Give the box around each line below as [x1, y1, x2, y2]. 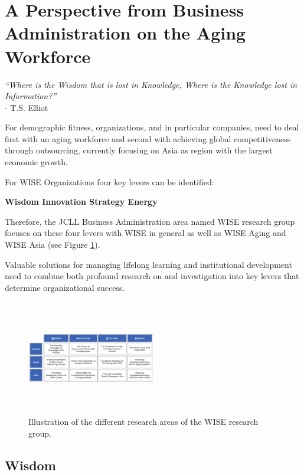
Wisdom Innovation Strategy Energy [5, 195, 158, 208]
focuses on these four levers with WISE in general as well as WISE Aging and [5, 227, 286, 239]
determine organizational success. [5, 281, 125, 293]
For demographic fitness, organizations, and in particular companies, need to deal [5, 121, 299, 133]
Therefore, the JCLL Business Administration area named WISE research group [5, 215, 295, 227]
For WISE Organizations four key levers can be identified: [5, 175, 214, 188]
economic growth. [5, 156, 68, 168]
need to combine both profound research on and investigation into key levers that [5, 270, 299, 282]
